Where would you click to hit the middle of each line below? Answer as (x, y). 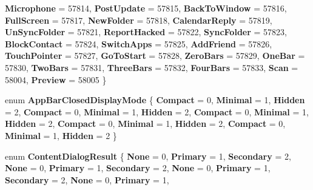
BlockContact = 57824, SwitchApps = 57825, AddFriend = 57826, (139, 43)
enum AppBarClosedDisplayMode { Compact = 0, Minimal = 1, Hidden (155, 100)
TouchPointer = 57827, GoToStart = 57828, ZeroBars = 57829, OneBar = (155, 56)
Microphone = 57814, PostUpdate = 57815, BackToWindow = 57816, (146, 8)
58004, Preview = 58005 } (56, 79)
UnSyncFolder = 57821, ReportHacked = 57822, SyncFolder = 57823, (146, 32)
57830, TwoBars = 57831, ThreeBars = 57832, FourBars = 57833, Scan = (152, 67)
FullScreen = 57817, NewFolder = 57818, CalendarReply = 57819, (139, 20)
